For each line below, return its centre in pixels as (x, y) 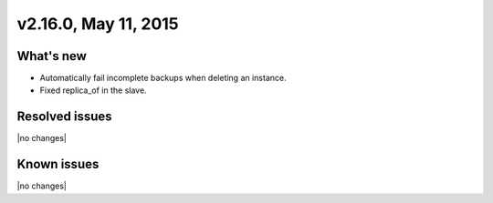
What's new (52, 56)
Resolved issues (65, 117)
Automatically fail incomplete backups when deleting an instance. (163, 78)
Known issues (58, 164)
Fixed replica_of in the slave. (93, 90)
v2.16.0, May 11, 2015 (98, 24)
